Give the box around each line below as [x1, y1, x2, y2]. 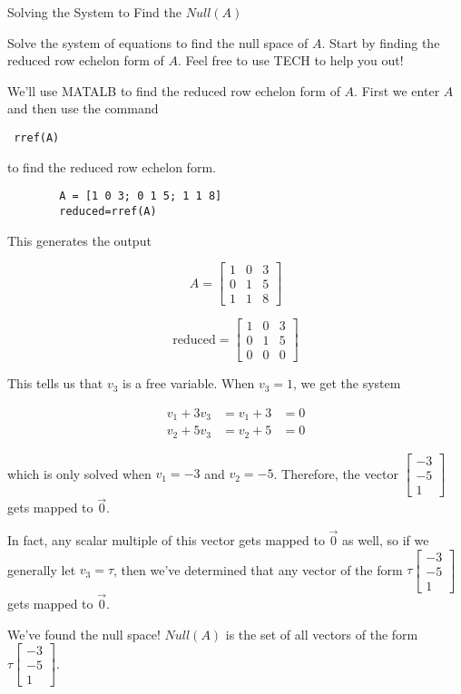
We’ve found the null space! [7, 624, 161, 643]
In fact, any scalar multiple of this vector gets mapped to [7, 531, 325, 549]
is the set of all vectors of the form [225, 624, 418, 643]
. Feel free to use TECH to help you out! [177, 51, 404, 70]
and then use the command [7, 99, 159, 118]
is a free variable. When [123, 374, 255, 393]
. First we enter [354, 81, 440, 100]
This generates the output [7, 230, 152, 249]
